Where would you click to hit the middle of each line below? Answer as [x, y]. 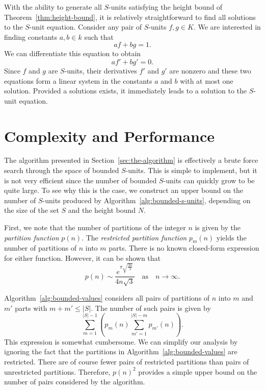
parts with [31, 308]
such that [99, 36]
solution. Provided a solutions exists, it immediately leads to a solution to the [125, 91]
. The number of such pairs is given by [151, 308]
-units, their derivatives [101, 70]
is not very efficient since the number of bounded [81, 180]
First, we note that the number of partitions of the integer [95, 227]
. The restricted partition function [134, 237]
